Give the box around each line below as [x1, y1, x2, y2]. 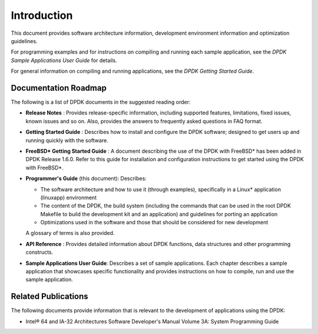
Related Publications [11, 292, 88, 302]
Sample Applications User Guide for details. [11, 57, 117, 64]
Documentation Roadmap [11, 83, 107, 93]
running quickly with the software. [25, 136, 108, 144]
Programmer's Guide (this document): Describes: [25, 175, 147, 182]
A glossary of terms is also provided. [25, 230, 115, 237]
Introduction [11, 9, 73, 22]
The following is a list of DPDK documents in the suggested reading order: [11, 99, 191, 106]
